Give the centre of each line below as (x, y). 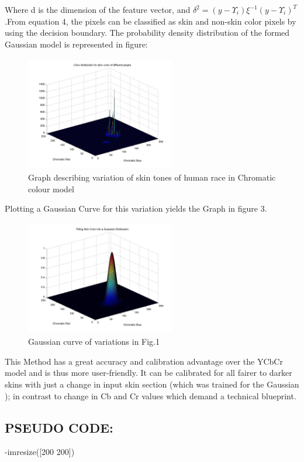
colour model (51, 188)
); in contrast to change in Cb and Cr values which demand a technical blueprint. (151, 395)
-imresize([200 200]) (40, 452)
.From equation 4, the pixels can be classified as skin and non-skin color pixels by (151, 21)
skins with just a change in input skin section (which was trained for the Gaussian (152, 384)
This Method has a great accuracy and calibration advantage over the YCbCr (144, 361)
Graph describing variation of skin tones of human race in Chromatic (152, 177)
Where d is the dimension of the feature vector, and (98, 9)
